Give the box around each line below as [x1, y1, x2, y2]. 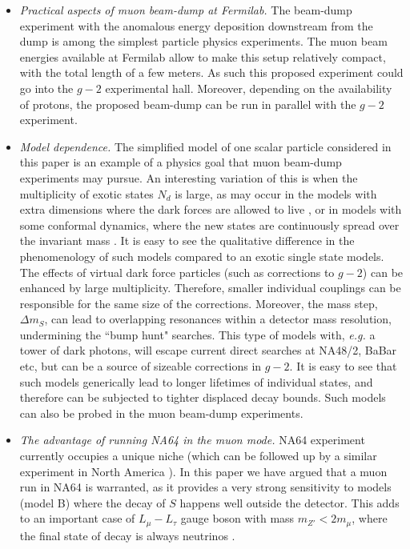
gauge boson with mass [180, 510, 295, 527]
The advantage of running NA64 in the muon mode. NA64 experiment [19, 431, 365, 448]
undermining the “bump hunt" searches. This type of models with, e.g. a [19, 326, 376, 343]
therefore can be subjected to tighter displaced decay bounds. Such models [19, 389, 386, 406]
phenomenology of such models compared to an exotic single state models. [19, 247, 384, 264]
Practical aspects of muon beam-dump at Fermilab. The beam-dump [19, 2, 352, 18]
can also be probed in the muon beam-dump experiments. [19, 404, 303, 421]
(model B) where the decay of [19, 494, 166, 511]
